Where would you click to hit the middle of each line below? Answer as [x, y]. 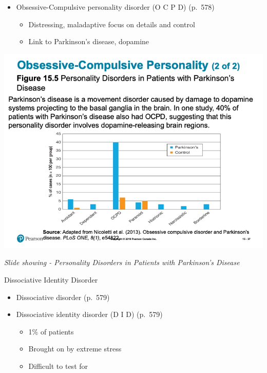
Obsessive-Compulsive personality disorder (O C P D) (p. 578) [115, 7]
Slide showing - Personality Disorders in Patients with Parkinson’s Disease [122, 262]
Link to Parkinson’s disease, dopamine [89, 41]
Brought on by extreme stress [75, 349]
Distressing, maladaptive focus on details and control [112, 24]
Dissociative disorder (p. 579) [63, 297]
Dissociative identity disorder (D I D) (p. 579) [89, 314]
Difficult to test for [58, 366]
